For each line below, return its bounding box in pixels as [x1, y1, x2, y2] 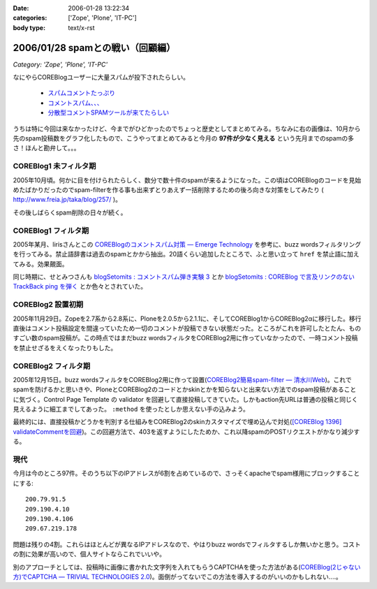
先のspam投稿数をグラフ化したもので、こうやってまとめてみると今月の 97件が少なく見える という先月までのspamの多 [13, 134, 354, 143]
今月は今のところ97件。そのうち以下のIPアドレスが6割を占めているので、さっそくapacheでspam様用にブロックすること [13, 469, 360, 478]
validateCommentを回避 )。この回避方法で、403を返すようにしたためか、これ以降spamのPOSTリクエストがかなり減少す [13, 427, 360, 436]
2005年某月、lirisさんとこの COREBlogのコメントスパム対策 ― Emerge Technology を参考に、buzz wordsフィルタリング [13, 240, 362, 248]
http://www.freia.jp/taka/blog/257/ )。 [13, 196, 122, 204]
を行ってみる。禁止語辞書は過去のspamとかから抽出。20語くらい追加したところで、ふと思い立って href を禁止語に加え [13, 250, 360, 259]
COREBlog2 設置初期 [13, 300, 84, 310]
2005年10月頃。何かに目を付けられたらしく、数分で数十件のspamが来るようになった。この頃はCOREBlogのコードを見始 [13, 175, 362, 184]
